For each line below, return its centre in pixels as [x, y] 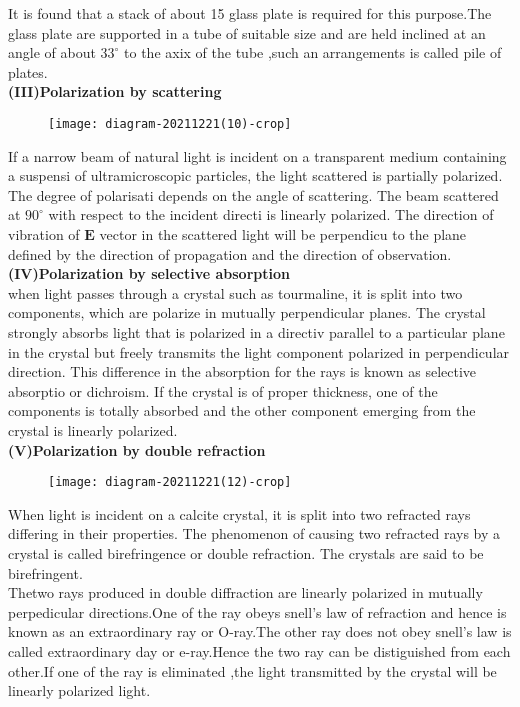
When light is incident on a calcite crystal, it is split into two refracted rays [239, 513]
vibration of [44, 234]
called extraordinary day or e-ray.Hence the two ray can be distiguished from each [259, 650]
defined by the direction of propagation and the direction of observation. [230, 253]
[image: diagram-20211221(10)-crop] [170, 123]
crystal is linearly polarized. [93, 429]
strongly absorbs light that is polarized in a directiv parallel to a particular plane [256, 331]
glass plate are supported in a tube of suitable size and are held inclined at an [247, 32]
